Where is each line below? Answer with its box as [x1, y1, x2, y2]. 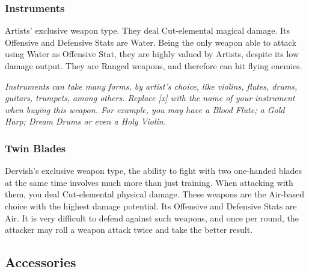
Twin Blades [5, 140, 66, 155]
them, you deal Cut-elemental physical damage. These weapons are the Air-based [5, 188, 305, 200]
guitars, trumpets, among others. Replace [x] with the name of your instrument [5, 91, 295, 104]
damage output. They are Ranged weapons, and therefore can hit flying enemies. [5, 60, 302, 72]
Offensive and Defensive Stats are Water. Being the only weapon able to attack [5, 36, 296, 48]
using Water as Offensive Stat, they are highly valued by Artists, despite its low [5, 48, 299, 60]
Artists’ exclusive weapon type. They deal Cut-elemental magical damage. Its [5, 24, 290, 37]
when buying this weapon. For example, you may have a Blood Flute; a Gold [5, 103, 285, 116]
